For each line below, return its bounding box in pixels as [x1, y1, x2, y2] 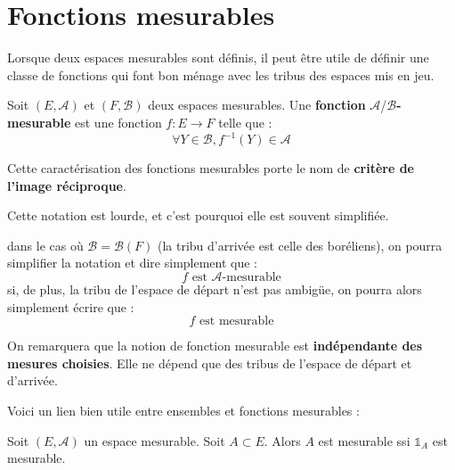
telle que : [218, 112, 272, 131]
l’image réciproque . [7, 176, 126, 194]
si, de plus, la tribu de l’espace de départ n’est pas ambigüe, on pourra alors [7, 279, 422, 298]
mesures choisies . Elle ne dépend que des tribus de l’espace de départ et [7, 353, 412, 372]
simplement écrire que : [7, 297, 134, 316]
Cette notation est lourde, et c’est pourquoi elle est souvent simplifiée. [7, 206, 389, 225]
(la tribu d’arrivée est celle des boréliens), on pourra [157, 235, 443, 254]
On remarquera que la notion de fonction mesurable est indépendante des [7, 336, 423, 355]
